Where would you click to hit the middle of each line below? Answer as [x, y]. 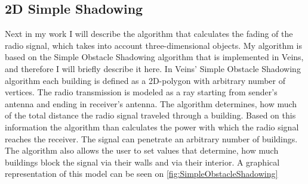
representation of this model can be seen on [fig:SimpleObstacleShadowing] [141, 174]
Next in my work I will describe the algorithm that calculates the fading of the [149, 34]
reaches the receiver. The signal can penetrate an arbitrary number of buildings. [151, 138]
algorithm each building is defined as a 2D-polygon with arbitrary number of [145, 80]
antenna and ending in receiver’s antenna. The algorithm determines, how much [151, 103]
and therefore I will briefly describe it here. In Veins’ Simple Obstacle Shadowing [153, 68]
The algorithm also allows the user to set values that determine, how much [142, 150]
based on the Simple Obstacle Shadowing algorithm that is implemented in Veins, [154, 57]
